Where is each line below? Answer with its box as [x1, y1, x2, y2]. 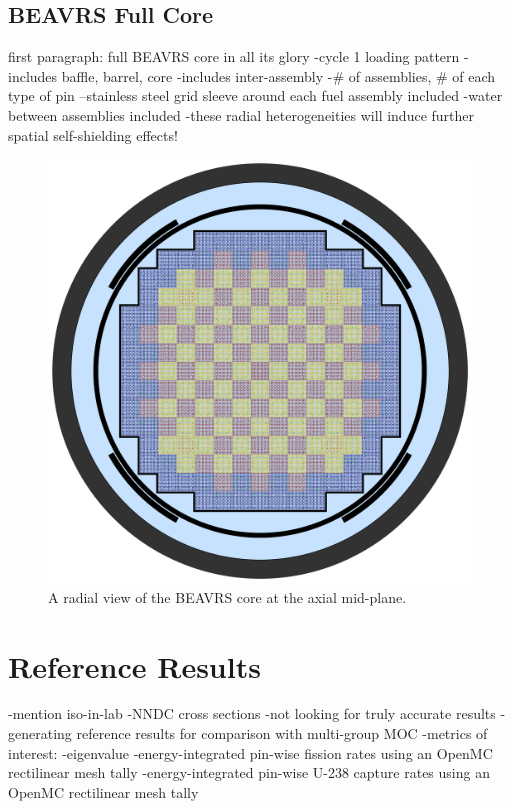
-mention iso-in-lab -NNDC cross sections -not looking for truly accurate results [8, 703, 496, 724]
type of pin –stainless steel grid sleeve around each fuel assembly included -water [8, 85, 503, 106]
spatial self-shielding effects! [8, 124, 178, 145]
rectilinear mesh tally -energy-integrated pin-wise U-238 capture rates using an [8, 762, 490, 783]
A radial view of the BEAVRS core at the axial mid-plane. [48, 586, 407, 607]
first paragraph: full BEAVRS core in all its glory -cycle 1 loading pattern [8, 46, 460, 67]
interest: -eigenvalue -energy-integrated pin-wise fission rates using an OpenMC [8, 742, 493, 763]
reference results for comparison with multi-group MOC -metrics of [76, 723, 488, 744]
